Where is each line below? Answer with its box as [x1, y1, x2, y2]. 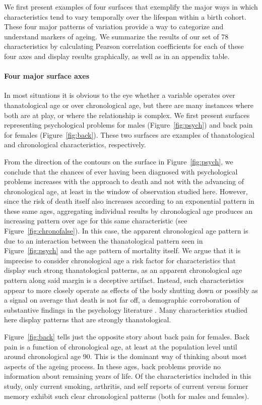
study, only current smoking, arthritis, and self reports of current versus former [4, 380, 248, 391]
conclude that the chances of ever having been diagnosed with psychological [4, 166, 238, 177]
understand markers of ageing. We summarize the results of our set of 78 [4, 31, 229, 41]
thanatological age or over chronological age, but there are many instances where [4, 99, 254, 110]
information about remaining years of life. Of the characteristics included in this [4, 371, 251, 381]
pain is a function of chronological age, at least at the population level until [4, 341, 237, 352]
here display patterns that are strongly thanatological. [4, 314, 171, 325]
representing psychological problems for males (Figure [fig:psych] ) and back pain [4, 120, 253, 130]
